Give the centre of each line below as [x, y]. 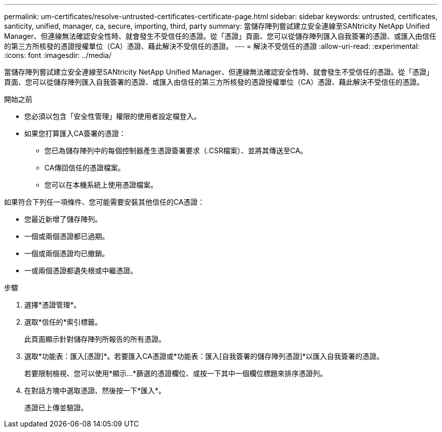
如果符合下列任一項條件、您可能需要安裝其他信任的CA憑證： [104, 202]
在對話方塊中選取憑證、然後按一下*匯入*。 [95, 390]
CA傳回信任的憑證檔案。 [85, 168]
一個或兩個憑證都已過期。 [67, 236]
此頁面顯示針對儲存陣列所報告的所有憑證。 [95, 339]
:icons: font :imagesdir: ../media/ [58, 55]
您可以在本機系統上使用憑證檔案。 [101, 185]
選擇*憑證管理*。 [53, 305]
